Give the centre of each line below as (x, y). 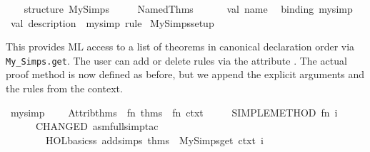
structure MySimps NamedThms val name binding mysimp (188, 9)
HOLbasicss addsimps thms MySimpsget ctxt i (154, 140)
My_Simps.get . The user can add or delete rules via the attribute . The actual (176, 60)
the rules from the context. (64, 88)
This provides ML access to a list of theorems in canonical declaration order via (180, 47)
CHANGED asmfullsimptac (97, 126)
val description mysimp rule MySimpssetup (112, 22)
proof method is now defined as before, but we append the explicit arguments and (185, 74)
